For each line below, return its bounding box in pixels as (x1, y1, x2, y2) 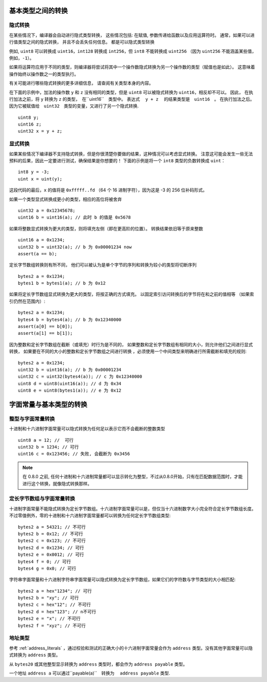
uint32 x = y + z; (18, 129, 63, 134)
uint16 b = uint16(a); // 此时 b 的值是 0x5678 (18, 215, 131, 220)
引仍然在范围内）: (9, 298, 45, 304)
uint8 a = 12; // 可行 (18, 437, 74, 443)
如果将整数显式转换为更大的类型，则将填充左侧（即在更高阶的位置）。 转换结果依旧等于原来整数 (9, 226, 203, 231)
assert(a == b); (18, 251, 57, 257)
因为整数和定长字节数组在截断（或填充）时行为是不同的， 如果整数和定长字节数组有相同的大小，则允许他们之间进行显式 (9, 341, 253, 347)
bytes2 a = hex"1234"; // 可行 (18, 588, 92, 593)
